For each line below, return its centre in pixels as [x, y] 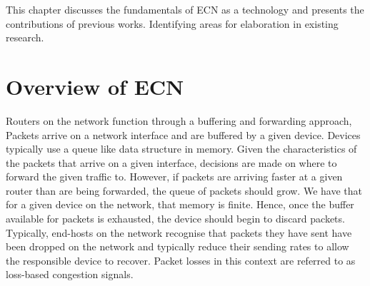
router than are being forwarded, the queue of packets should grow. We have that [184, 190]
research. [25, 37]
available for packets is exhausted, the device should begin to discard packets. [175, 219]
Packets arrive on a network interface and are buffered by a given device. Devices [183, 134]
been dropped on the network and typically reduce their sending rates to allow [177, 246]
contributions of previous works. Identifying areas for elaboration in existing [172, 23]
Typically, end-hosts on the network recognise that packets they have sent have [179, 232]
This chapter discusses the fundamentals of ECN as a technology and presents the [185, 9]
